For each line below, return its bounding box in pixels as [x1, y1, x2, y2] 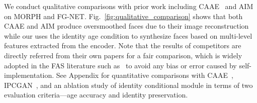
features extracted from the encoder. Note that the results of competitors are [4, 40, 241, 51]
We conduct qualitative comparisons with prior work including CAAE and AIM [4, 1, 253, 11]
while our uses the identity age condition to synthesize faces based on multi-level [4, 30, 252, 41]
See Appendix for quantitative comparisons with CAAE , [56, 70, 233, 80]
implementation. [4, 70, 54, 80]
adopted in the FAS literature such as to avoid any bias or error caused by [4, 60, 237, 70]
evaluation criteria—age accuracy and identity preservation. [4, 89, 188, 100]
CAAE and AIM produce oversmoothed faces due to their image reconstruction [4, 21, 249, 31]
